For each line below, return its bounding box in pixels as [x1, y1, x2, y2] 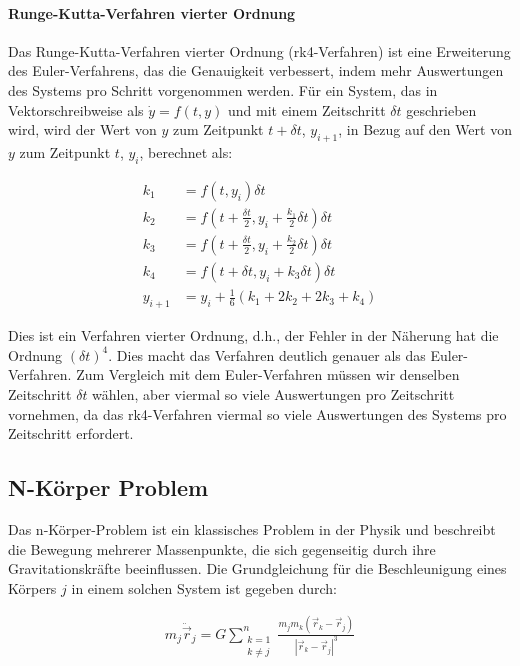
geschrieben [406, 99, 477, 120]
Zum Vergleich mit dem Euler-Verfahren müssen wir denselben [76, 364, 460, 385]
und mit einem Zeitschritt [227, 99, 386, 120]
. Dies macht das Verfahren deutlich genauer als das [108, 344, 426, 365]
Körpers [8, 577, 57, 598]
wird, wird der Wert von [8, 119, 157, 140]
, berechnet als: [139, 141, 233, 162]
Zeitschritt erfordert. [8, 423, 134, 444]
